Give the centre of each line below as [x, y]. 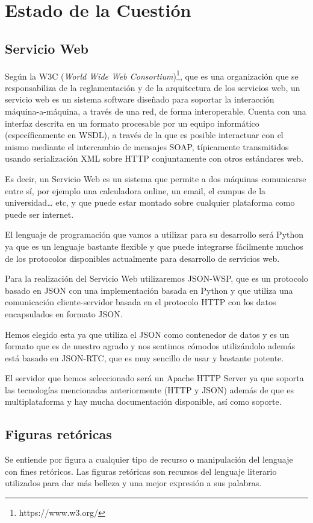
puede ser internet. [39, 214]
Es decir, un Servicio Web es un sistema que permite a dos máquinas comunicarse [156, 178]
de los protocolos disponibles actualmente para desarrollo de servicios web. [142, 258]
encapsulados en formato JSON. [64, 313]
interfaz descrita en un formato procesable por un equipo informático [132, 123]
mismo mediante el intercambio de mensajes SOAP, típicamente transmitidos [147, 146]
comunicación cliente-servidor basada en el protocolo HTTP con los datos [141, 302]
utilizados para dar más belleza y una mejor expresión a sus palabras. [133, 483]
